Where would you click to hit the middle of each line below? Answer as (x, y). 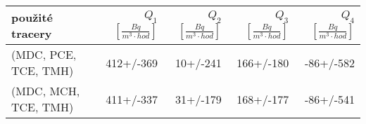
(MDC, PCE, (44, 54)
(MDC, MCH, (46, 91)
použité (32, 17)
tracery (32, 33)
